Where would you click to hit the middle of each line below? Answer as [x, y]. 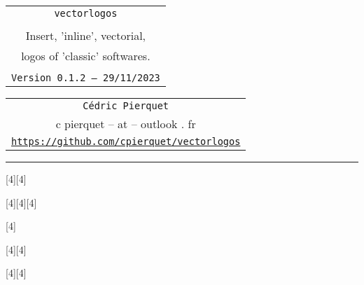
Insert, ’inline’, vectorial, [86, 35]
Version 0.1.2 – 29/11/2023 [86, 78]
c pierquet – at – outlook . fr [126, 124]
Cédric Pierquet [126, 106]
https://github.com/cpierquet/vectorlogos [126, 141]
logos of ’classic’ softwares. [86, 56]
